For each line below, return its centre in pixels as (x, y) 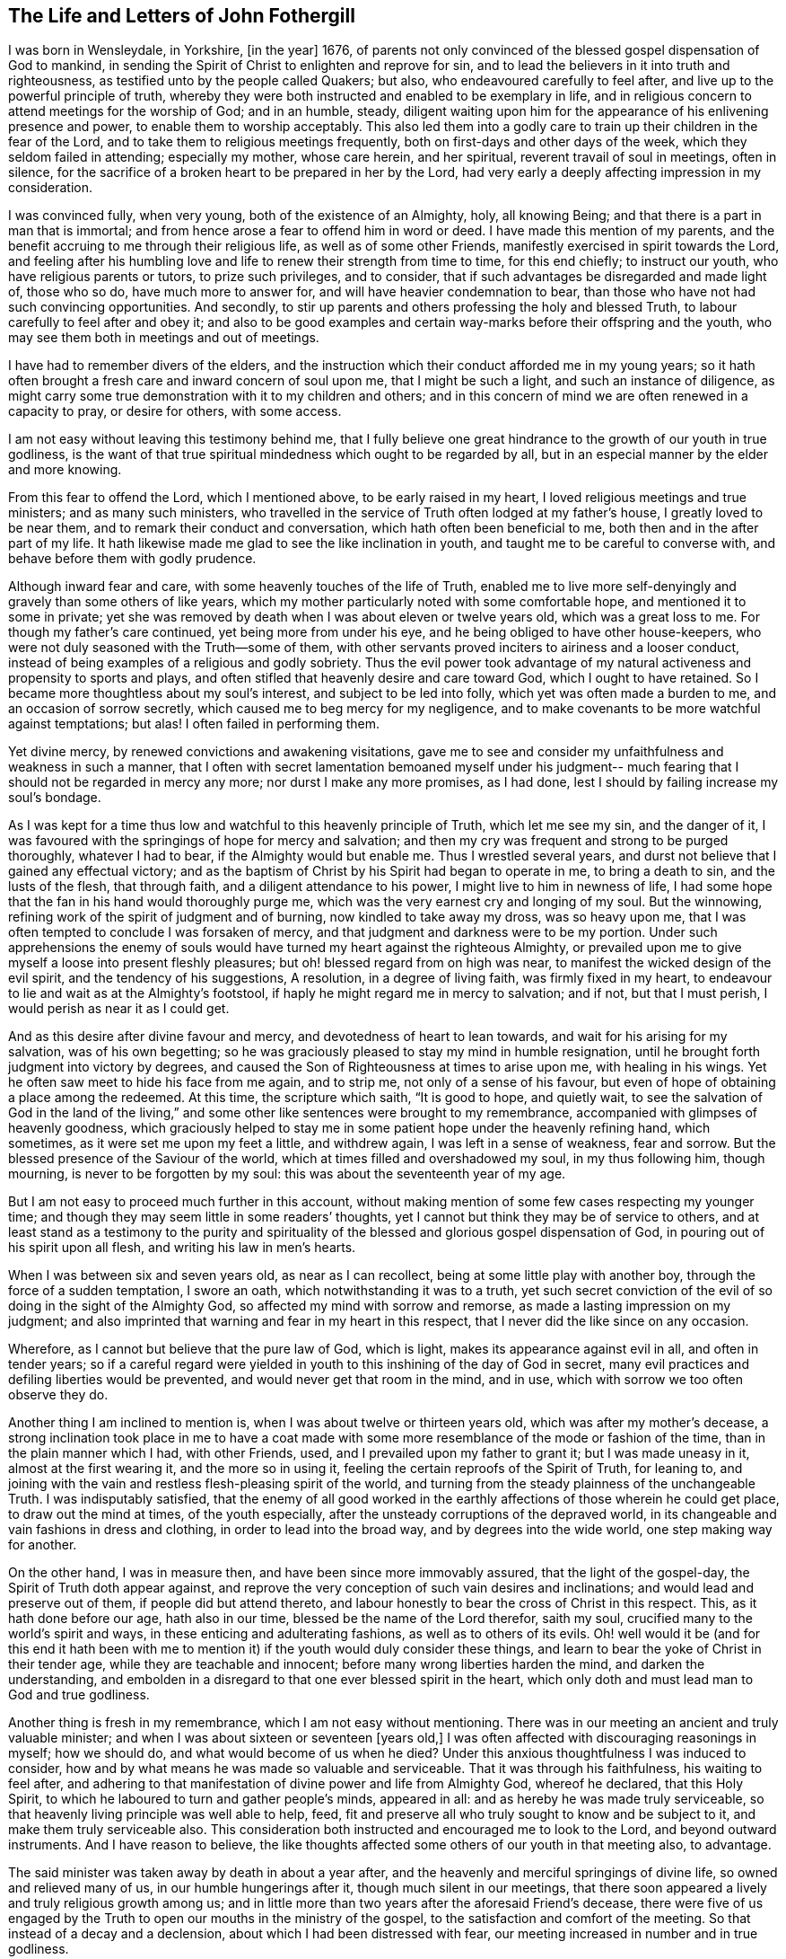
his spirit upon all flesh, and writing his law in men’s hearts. (182, 1248)
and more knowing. (65, 470)
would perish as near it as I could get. (119, 1009)
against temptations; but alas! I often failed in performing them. (194, 724)
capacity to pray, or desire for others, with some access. (175, 411)
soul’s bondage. (55, 798)
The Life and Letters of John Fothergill (182, 16)
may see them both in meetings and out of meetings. (164, 338)
